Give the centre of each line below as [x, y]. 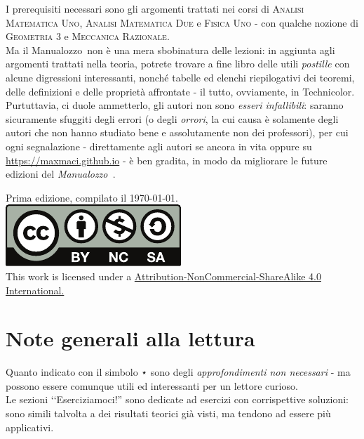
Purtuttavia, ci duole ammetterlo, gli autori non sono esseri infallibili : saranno [175, 105]
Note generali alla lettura [130, 338]
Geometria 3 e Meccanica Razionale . [88, 36]
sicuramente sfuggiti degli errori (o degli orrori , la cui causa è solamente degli [172, 118]
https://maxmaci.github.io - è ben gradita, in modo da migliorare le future [167, 160]
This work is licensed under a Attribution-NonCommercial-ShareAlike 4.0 [163, 276]
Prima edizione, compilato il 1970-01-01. [92, 197]
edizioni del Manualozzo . [61, 174]
